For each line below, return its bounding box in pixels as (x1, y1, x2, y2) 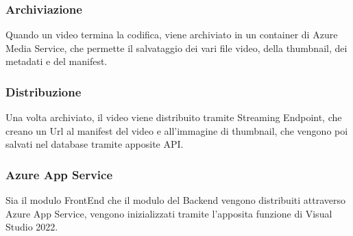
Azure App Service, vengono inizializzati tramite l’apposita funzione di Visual (5, 206, 332, 220)
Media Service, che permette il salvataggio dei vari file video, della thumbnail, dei (5, 40, 348, 55)
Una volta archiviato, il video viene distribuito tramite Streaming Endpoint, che (5, 110, 342, 124)
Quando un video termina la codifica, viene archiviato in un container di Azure (5, 27, 338, 42)
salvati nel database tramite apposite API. (5, 137, 184, 151)
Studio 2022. (5, 220, 58, 234)
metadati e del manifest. (5, 54, 108, 68)
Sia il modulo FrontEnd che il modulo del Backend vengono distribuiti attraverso (5, 193, 346, 207)
